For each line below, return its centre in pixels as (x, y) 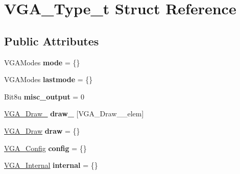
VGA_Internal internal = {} (51, 165)
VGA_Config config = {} (45, 148)
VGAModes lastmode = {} (49, 79)
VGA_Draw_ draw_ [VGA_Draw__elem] (74, 114)
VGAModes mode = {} (42, 62)
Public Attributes (52, 41)
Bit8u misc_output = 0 (44, 96)
